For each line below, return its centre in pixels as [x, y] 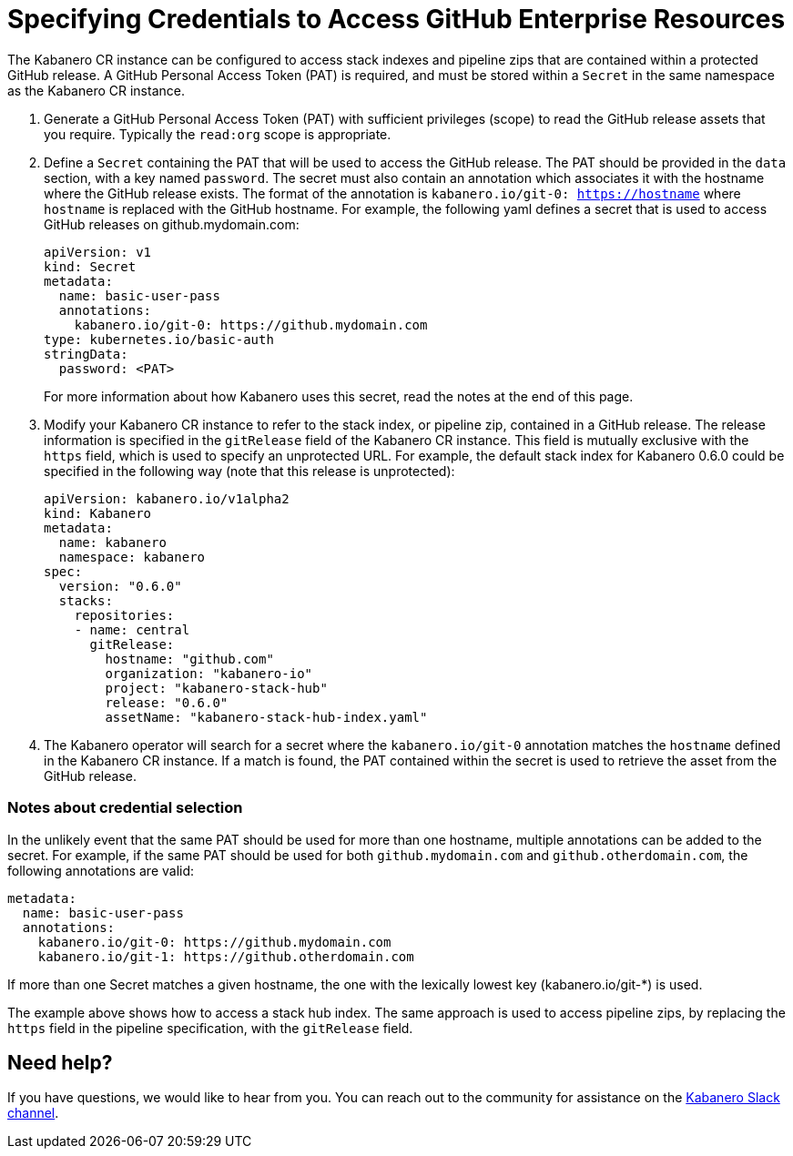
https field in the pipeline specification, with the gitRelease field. [210, 1028]
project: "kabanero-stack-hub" [216, 688]
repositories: [124, 615]
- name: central [132, 629]
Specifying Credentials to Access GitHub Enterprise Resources [396, 19]
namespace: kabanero [132, 557]
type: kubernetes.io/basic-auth [159, 339]
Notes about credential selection [125, 808]
